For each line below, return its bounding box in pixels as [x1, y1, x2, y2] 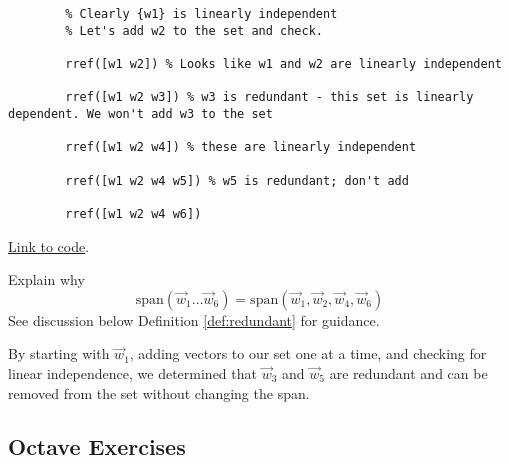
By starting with [8, 343, 110, 364]
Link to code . [8, 235, 90, 256]
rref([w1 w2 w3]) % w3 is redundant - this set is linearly [65, 90, 474, 105]
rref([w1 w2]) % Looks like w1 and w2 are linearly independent [65, 56, 502, 71]
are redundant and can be [329, 362, 488, 383]
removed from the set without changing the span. [8, 382, 310, 403]
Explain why [8, 269, 85, 290]
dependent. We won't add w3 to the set [8, 106, 273, 121]
